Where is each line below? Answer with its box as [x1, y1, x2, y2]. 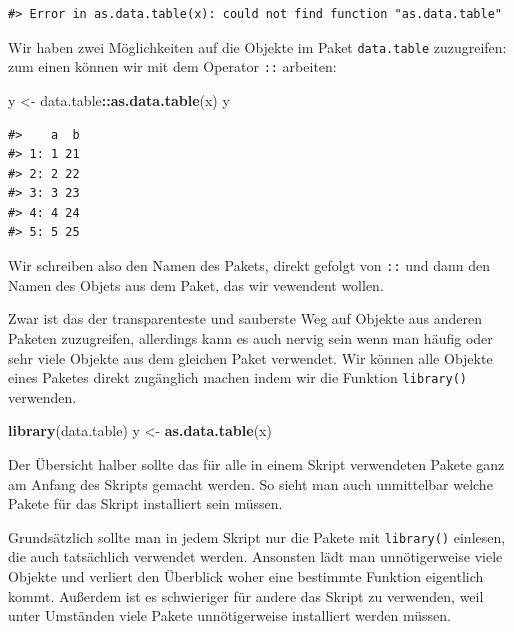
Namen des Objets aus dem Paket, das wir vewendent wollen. [8, 274, 384, 295]
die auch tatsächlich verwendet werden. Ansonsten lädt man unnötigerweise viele [8, 546, 503, 567]
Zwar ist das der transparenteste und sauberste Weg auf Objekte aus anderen [8, 308, 483, 329]
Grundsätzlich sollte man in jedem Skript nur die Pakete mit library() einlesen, [8, 526, 506, 547]
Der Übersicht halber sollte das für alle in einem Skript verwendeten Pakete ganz [8, 453, 505, 474]
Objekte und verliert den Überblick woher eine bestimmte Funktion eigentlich [8, 565, 484, 586]
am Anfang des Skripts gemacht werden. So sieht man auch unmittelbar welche [8, 473, 493, 494]
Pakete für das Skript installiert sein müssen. [8, 493, 283, 514]
